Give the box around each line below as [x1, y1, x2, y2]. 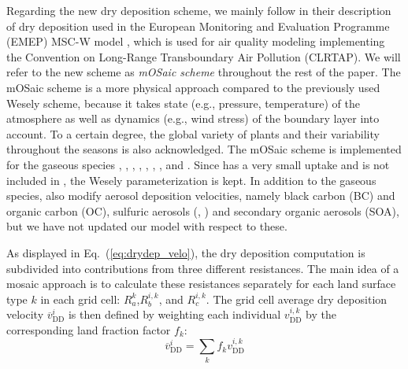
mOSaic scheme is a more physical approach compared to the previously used [6, 79, 380, 95]
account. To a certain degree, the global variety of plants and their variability [6, 125, 380, 142]
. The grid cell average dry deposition [206, 290, 388, 307]
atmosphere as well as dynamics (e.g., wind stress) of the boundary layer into [6, 110, 380, 127]
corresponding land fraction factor [6, 321, 171, 338]
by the [306, 306, 336, 323]
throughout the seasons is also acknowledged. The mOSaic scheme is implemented [6, 141, 402, 157]
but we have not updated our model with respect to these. [6, 218, 287, 234]
